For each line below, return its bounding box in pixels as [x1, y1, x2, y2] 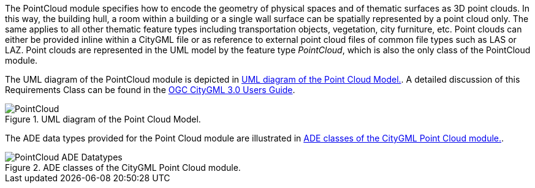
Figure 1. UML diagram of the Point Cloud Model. [5, 114, 201, 124]
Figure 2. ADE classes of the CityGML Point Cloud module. [5, 162, 241, 173]
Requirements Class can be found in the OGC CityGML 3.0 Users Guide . [5, 85, 295, 95]
